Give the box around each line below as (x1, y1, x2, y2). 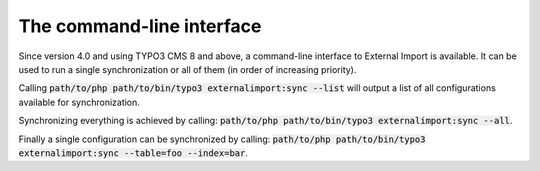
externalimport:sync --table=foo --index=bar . (18, 146, 249, 159)
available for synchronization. (18, 96, 140, 108)
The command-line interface (18, 15, 262, 37)
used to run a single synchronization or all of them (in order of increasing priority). (18, 63, 357, 75)
